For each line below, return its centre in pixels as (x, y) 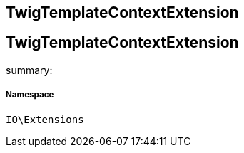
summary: (29, 70)
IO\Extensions (45, 119)
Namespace (30, 95)
